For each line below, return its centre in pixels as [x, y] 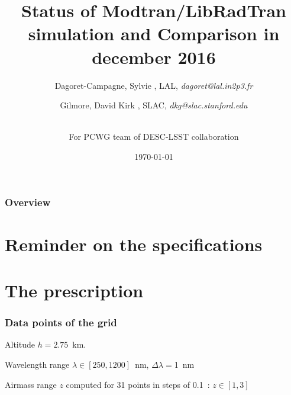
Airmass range [31, 384]
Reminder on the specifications [134, 244]
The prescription [74, 290]
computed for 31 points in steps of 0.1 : [138, 384]
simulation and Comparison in [154, 33]
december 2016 [154, 57]
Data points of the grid [61, 322]
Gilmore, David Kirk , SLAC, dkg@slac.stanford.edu [154, 105]
